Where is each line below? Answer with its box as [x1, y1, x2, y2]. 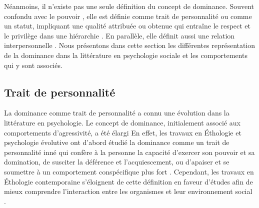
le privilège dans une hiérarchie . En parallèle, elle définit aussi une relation [4, 30, 235, 40]
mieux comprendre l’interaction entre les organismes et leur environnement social [4, 186, 252, 196]
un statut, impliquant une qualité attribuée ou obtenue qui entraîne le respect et [4, 20, 251, 31]
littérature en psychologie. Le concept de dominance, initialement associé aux [4, 117, 240, 127]
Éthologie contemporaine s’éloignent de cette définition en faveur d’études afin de [4, 176, 253, 186]
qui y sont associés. [4, 59, 62, 70]
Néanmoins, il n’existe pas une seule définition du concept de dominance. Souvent [4, 1, 254, 11]
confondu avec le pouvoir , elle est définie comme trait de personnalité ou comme [4, 10, 252, 21]
